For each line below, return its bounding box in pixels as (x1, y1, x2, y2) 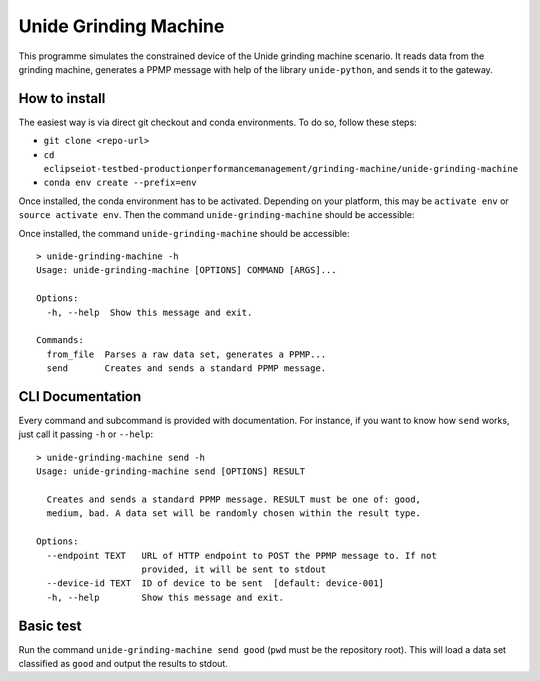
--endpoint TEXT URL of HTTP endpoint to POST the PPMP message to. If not (46, 550, 437, 561)
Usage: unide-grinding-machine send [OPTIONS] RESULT (36, 466, 305, 477)
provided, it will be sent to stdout (141, 563, 327, 575)
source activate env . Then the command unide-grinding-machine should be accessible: (18, 209, 415, 221)
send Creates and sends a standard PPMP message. (46, 363, 327, 374)
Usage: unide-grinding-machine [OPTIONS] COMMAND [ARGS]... (36, 265, 337, 276)
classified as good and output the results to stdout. (18, 657, 229, 669)
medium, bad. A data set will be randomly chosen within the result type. (46, 508, 422, 519)
